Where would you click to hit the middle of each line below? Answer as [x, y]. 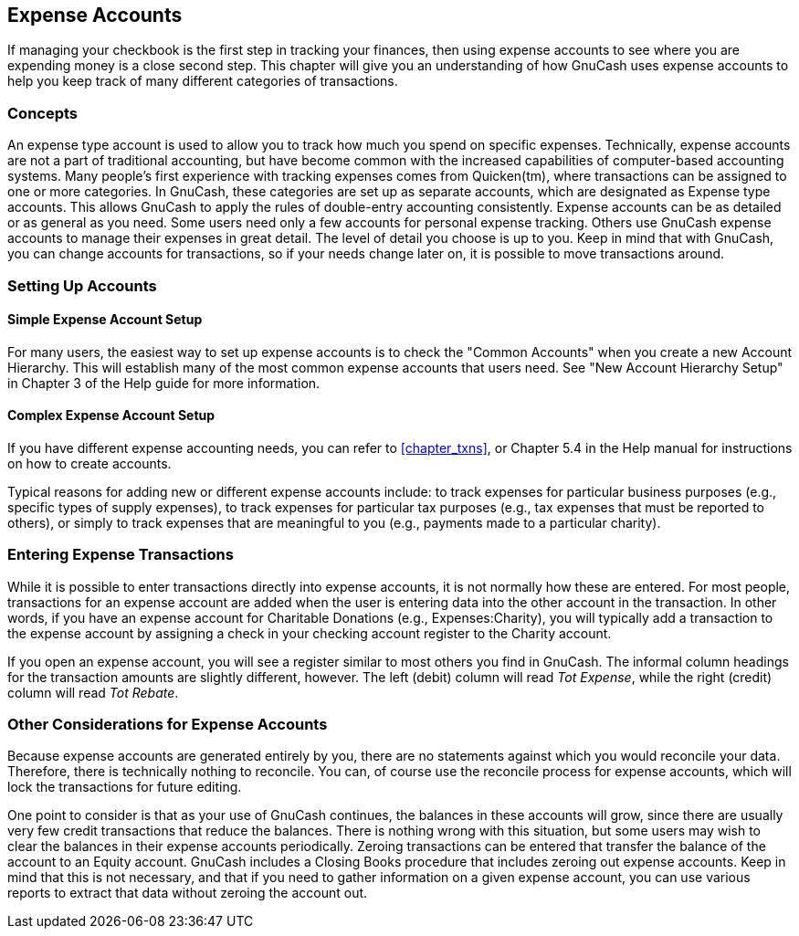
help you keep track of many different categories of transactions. [203, 81]
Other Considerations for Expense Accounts [168, 725]
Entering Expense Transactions [121, 555]
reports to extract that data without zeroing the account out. [188, 893]
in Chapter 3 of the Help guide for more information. [164, 383]
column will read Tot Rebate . [93, 692]
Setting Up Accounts [82, 285]
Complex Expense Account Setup [111, 415]
